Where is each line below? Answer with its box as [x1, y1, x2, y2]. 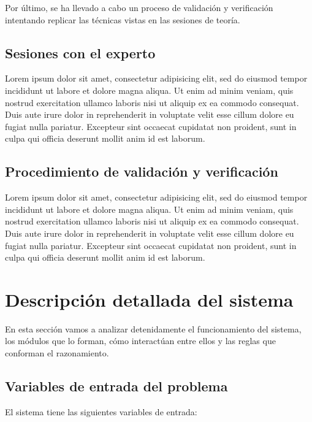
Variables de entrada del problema [5, 377, 228, 396]
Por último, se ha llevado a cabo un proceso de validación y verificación [5, 1, 273, 13]
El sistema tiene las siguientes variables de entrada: [5, 405, 197, 418]
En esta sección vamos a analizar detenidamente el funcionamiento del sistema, [5, 322, 302, 335]
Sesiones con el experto [5, 43, 156, 62]
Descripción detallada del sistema [5, 286, 294, 312]
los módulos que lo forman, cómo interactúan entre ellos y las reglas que [5, 334, 276, 347]
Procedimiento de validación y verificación [5, 162, 278, 181]
